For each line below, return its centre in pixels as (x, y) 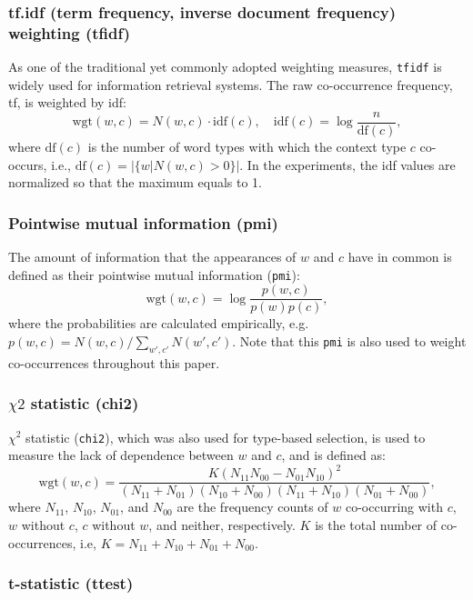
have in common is (400, 257)
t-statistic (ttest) (71, 583)
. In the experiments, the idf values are (347, 164)
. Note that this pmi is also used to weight (349, 340)
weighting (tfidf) (70, 32)
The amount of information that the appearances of (152, 257)
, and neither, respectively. (222, 524)
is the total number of (376, 524)
